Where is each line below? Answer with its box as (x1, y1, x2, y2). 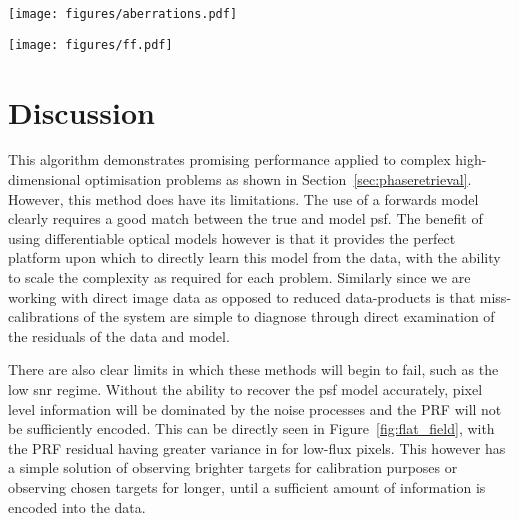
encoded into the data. (8, 496, 146, 517)
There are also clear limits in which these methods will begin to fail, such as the (8, 359, 499, 380)
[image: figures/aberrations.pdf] (8, 7, 238, 21)
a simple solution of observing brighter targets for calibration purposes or (8, 457, 458, 478)
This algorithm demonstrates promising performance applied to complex (8, 149, 451, 170)
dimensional (8, 169, 81, 190)
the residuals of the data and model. (8, 325, 230, 346)
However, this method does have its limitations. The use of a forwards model (8, 188, 479, 209)
